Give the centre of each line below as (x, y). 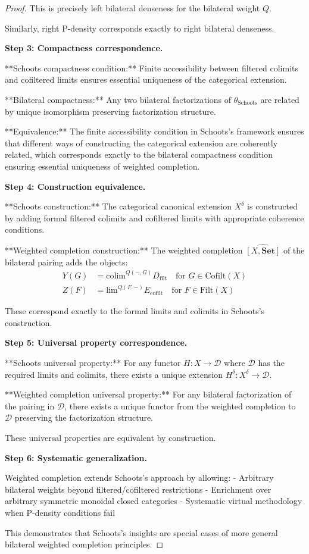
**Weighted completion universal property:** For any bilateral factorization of (148, 394)
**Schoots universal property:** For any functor (93, 363)
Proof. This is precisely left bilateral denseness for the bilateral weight (132, 8)
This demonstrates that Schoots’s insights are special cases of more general (141, 532)
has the (271, 363)
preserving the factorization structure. (84, 417)
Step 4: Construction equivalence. (75, 186)
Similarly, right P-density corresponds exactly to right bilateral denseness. (140, 28)
